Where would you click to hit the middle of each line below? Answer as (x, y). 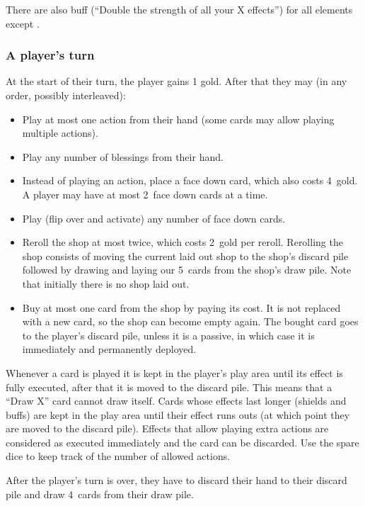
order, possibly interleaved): (66, 95)
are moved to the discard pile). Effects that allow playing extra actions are (167, 428)
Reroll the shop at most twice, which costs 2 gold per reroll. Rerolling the (182, 242)
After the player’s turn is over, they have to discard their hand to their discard (176, 480)
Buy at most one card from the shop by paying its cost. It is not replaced (181, 307)
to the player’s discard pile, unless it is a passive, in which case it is (168, 335)
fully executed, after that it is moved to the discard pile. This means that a (169, 387)
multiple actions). (60, 133)
